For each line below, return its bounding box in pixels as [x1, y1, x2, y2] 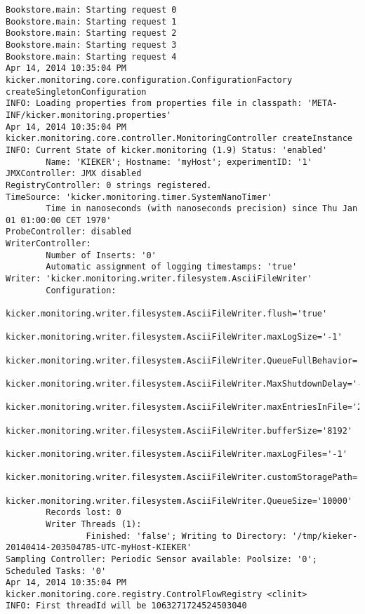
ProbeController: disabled [6, 227, 131, 237]
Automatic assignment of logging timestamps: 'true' [46, 262, 298, 272]
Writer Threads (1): [46, 519, 142, 529]
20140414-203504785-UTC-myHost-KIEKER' [6, 542, 192, 553]
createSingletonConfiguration [6, 86, 147, 97]
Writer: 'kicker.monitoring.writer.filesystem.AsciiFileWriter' [6, 274, 312, 284]
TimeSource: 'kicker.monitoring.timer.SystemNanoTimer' [6, 192, 272, 202]
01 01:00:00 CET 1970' [6, 215, 112, 225]
